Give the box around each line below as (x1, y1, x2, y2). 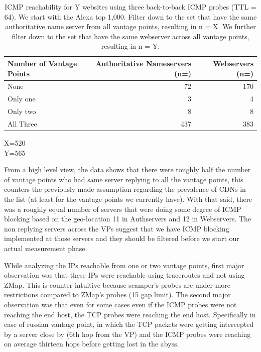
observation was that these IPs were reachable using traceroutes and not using (4, 270, 245, 280)
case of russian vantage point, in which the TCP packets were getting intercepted (4, 319, 254, 329)
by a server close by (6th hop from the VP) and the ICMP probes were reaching (4, 328, 251, 339)
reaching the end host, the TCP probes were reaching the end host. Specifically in (4, 309, 256, 319)
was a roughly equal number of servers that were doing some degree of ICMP (4, 203, 241, 214)
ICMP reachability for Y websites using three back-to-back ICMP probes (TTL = (5, 2, 256, 12)
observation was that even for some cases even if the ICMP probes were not (4, 299, 237, 309)
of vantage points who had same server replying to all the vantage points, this (4, 174, 243, 184)
